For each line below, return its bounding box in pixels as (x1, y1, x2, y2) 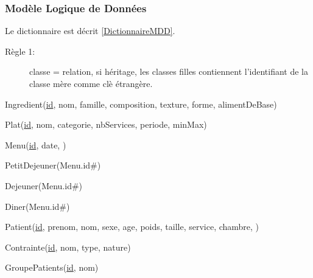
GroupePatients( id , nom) (5, 261, 99, 274)
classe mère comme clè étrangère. (29, 77, 153, 89)
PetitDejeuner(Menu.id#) (5, 159, 101, 172)
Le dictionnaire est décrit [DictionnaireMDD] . (5, 24, 175, 37)
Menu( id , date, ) (5, 138, 66, 151)
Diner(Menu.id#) (5, 200, 70, 212)
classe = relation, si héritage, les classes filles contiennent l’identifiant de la (29, 65, 308, 78)
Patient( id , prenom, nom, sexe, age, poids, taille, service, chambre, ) (5, 220, 259, 233)
